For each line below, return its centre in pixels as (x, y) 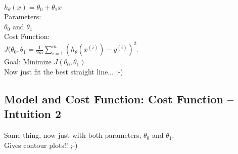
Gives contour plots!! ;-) (41, 145)
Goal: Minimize (28, 62)
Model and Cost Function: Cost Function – (119, 99)
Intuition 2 (33, 114)
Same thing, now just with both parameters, (73, 135)
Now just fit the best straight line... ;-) (64, 71)
